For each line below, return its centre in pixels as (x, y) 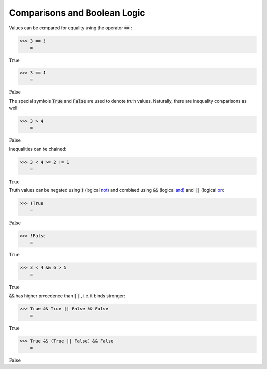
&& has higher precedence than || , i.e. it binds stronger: (67, 296)
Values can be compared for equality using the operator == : (70, 28)
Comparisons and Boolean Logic (77, 13)
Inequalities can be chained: (38, 149)
